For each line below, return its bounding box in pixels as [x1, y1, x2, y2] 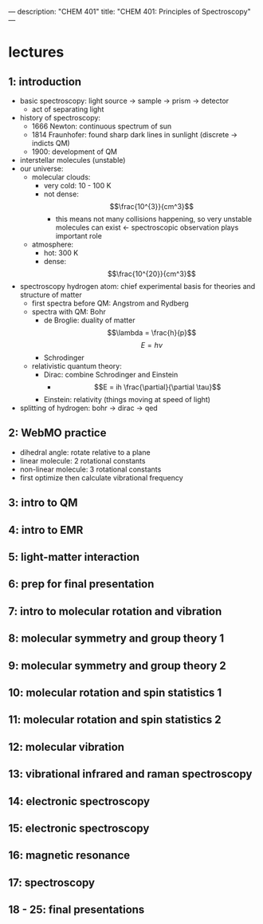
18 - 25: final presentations [8, 903, 145, 917]
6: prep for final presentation [8, 578, 155, 591]
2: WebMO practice [8, 426, 107, 440]
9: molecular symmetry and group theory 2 [8, 658, 227, 673]
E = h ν [140, 341, 163, 349]
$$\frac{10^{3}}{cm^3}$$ [109, 202, 194, 211]
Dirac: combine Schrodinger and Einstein [43, 370, 179, 379]
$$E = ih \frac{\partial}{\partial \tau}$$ [94, 382, 222, 392]
